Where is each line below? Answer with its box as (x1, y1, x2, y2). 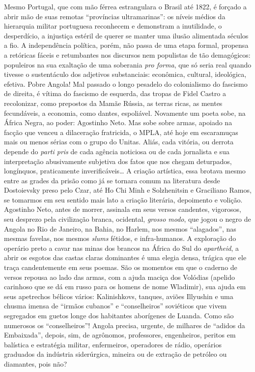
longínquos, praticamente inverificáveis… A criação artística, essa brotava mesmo (4, 166, 246, 176)
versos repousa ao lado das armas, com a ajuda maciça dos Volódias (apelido (4, 271, 235, 282)
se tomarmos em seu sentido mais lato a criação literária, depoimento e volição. (4, 194, 243, 204)
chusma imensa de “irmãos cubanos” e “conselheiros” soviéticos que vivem (4, 301, 227, 311)
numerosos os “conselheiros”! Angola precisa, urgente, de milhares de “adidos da (4, 320, 245, 330)
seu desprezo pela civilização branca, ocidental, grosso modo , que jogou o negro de (4, 214, 251, 224)
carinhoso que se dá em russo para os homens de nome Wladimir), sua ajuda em (4, 281, 246, 292)
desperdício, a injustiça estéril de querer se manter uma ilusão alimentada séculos (4, 30, 249, 40)
